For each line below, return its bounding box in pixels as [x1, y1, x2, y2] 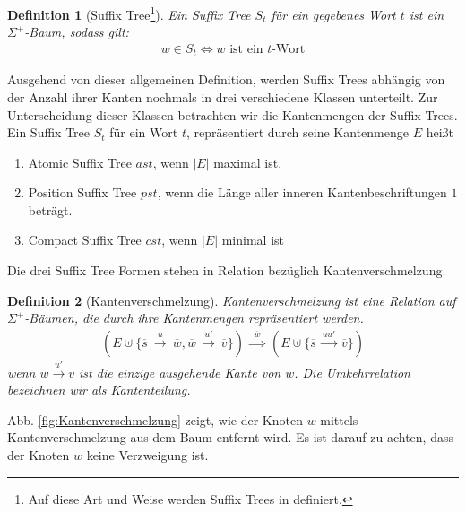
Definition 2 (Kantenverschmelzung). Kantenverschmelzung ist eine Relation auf [7, 291, 456, 309]
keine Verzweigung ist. [86, 446, 209, 465]
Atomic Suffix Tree [28, 152, 132, 171]
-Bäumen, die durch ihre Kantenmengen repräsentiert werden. [24, 309, 364, 327]
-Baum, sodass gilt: [24, 22, 129, 41]
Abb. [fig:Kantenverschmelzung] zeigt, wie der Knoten [7, 410, 303, 429]
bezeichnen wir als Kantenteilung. [7, 380, 191, 399]
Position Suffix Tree [28, 183, 137, 202]
